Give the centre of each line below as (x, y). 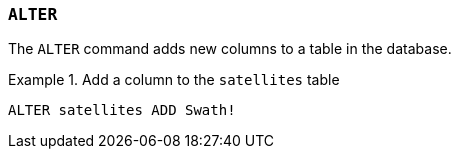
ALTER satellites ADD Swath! (122, 110)
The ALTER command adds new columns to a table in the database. (230, 49)
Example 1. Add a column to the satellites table (174, 80)
